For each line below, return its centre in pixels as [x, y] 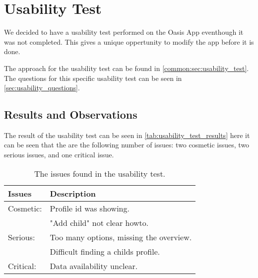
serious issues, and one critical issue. [59, 155]
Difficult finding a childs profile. [105, 251]
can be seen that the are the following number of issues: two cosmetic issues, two [127, 145]
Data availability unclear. [94, 266]
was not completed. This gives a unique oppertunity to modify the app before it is [129, 41]
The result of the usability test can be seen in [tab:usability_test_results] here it [127, 135]
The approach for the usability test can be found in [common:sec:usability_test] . [127, 68]
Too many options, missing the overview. [121, 237]
